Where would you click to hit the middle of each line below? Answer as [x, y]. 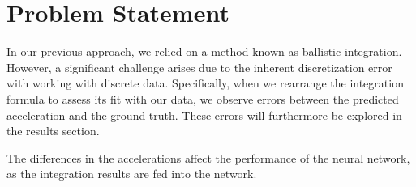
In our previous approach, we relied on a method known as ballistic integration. [204, 51]
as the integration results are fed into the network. [132, 174]
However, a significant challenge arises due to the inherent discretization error [199, 67]
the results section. [53, 131]
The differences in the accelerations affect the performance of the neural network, [208, 157]
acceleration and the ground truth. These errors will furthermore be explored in [204, 115]
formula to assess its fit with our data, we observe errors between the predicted [203, 98]
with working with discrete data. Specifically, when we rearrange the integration [205, 83]
